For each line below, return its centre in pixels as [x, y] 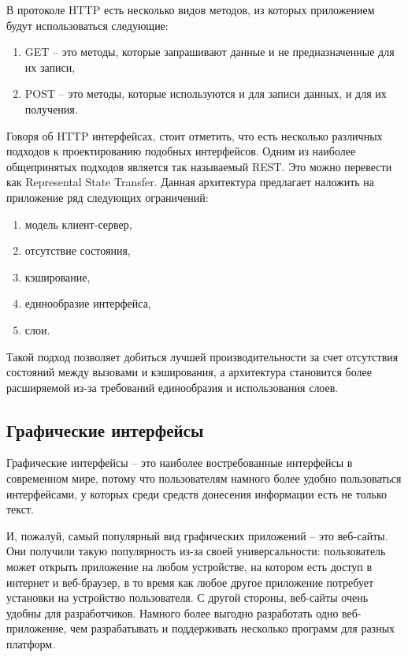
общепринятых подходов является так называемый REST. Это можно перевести [199, 166]
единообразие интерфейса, [88, 303]
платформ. [31, 644]
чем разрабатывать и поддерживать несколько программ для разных [233, 628]
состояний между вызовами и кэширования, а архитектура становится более [189, 372]
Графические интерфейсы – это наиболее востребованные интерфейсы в [180, 463]
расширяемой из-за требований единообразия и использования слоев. [172, 387]
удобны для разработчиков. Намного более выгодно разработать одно [172, 612]
